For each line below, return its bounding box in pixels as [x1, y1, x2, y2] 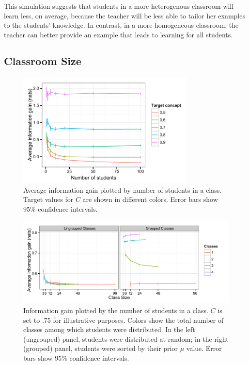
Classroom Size [4, 53, 81, 68]
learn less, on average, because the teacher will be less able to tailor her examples [4, 10, 245, 20]
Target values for [23, 194, 74, 204]
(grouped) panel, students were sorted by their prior [23, 343, 178, 353]
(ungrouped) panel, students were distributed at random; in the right [23, 333, 229, 344]
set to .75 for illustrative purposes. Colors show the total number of [23, 315, 224, 325]
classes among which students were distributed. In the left [23, 324, 195, 334]
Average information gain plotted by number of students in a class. [23, 184, 222, 195]
